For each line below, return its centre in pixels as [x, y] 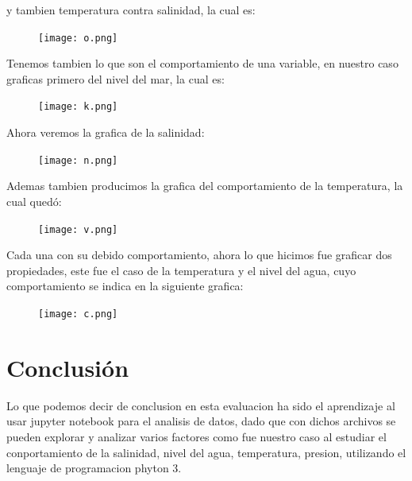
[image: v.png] [78, 229]
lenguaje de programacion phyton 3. [94, 468]
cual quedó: [34, 201]
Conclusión [68, 367]
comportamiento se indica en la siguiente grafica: [125, 286]
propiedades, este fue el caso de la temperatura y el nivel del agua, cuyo [181, 270]
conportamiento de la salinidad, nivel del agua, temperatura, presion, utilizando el [206, 452]
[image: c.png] [78, 314]
